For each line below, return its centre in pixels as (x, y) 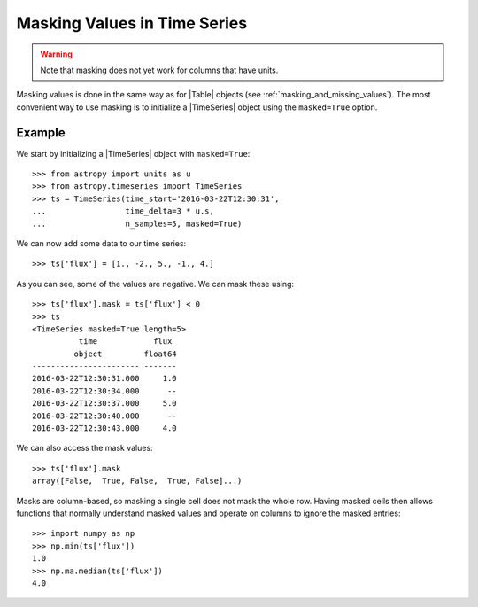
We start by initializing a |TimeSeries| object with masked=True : (133, 153)
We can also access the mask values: (85, 448)
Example (41, 132)
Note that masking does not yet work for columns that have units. (159, 70)
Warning (56, 54)
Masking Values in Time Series (132, 23)
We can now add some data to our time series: (101, 243)
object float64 (125, 354)
